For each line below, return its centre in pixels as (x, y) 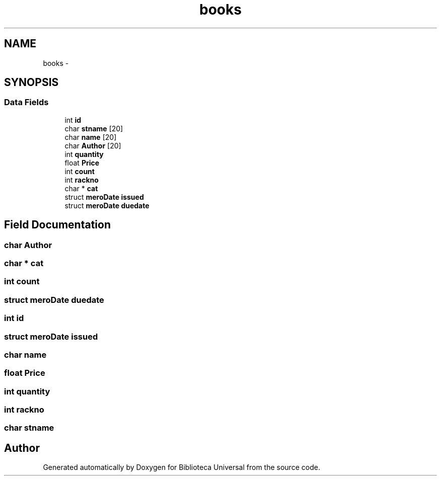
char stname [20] (94, 128)
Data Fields (26, 102)
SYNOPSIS (31, 83)
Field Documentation (57, 225)
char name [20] (91, 137)
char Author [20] (93, 145)
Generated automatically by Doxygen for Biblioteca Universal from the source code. (181, 467)
